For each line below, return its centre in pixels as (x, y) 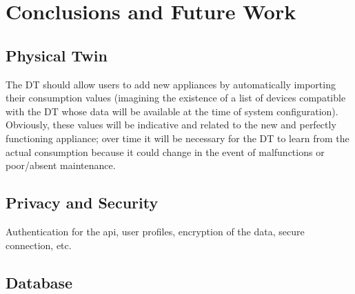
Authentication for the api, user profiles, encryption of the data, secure (155, 231)
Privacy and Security (82, 203)
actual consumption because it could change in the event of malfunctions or (165, 151)
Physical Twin (57, 55)
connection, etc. (39, 245)
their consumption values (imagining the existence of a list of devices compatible (176, 98)
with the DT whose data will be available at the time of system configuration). (172, 111)
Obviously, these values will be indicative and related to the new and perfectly (171, 125)
